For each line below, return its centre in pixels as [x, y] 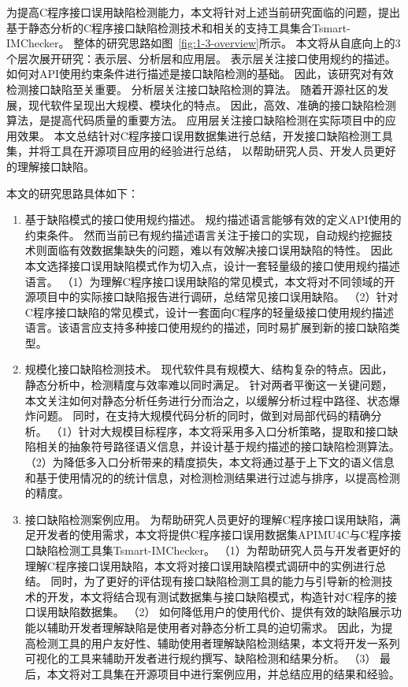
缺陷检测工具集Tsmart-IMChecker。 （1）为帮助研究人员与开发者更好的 [218, 550]
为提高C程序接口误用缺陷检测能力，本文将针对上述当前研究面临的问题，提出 [204, 12]
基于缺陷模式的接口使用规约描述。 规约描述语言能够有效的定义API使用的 [213, 219]
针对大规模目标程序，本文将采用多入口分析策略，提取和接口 [233, 431]
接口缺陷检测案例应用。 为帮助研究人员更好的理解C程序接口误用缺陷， [207, 519]
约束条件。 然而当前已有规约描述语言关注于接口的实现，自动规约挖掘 [203, 234]
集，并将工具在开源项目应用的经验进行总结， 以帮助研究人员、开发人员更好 [201, 151]
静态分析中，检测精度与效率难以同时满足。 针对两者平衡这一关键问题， [209, 385]
